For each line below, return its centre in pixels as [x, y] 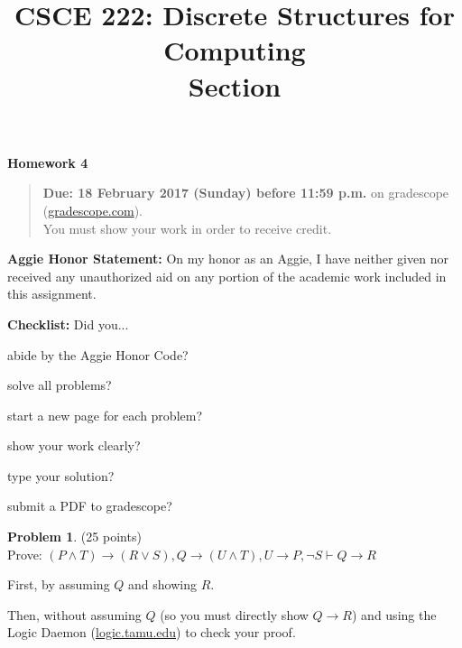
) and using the [394, 614]
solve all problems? [60, 385]
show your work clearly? [74, 445]
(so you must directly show [234, 614]
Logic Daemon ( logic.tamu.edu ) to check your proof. [152, 632]
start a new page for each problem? [105, 415]
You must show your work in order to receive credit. [187, 228]
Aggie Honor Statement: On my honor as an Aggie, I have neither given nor [228, 259]
